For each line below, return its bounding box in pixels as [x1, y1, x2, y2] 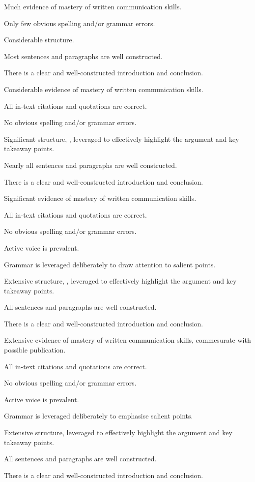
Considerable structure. [4, 34, 74, 45]
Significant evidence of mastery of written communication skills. [4, 193, 197, 203]
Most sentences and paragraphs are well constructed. [4, 51, 163, 61]
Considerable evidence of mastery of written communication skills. [4, 84, 203, 94]
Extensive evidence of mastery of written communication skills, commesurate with [4, 335, 251, 345]
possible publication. [4, 345, 66, 355]
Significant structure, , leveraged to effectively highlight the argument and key [4, 133, 239, 144]
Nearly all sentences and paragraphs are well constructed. [4, 160, 177, 170]
